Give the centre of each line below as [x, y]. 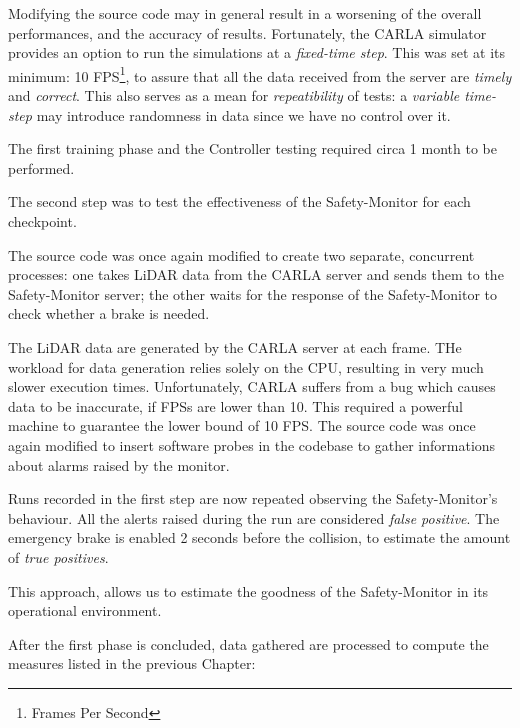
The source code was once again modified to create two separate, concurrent [241, 254]
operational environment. [85, 610]
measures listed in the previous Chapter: [132, 663]
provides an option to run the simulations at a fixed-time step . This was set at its [257, 52]
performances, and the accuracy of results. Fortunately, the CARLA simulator [247, 32]
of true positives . [58, 556]
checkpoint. [42, 221]
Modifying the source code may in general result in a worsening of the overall [245, 13]
